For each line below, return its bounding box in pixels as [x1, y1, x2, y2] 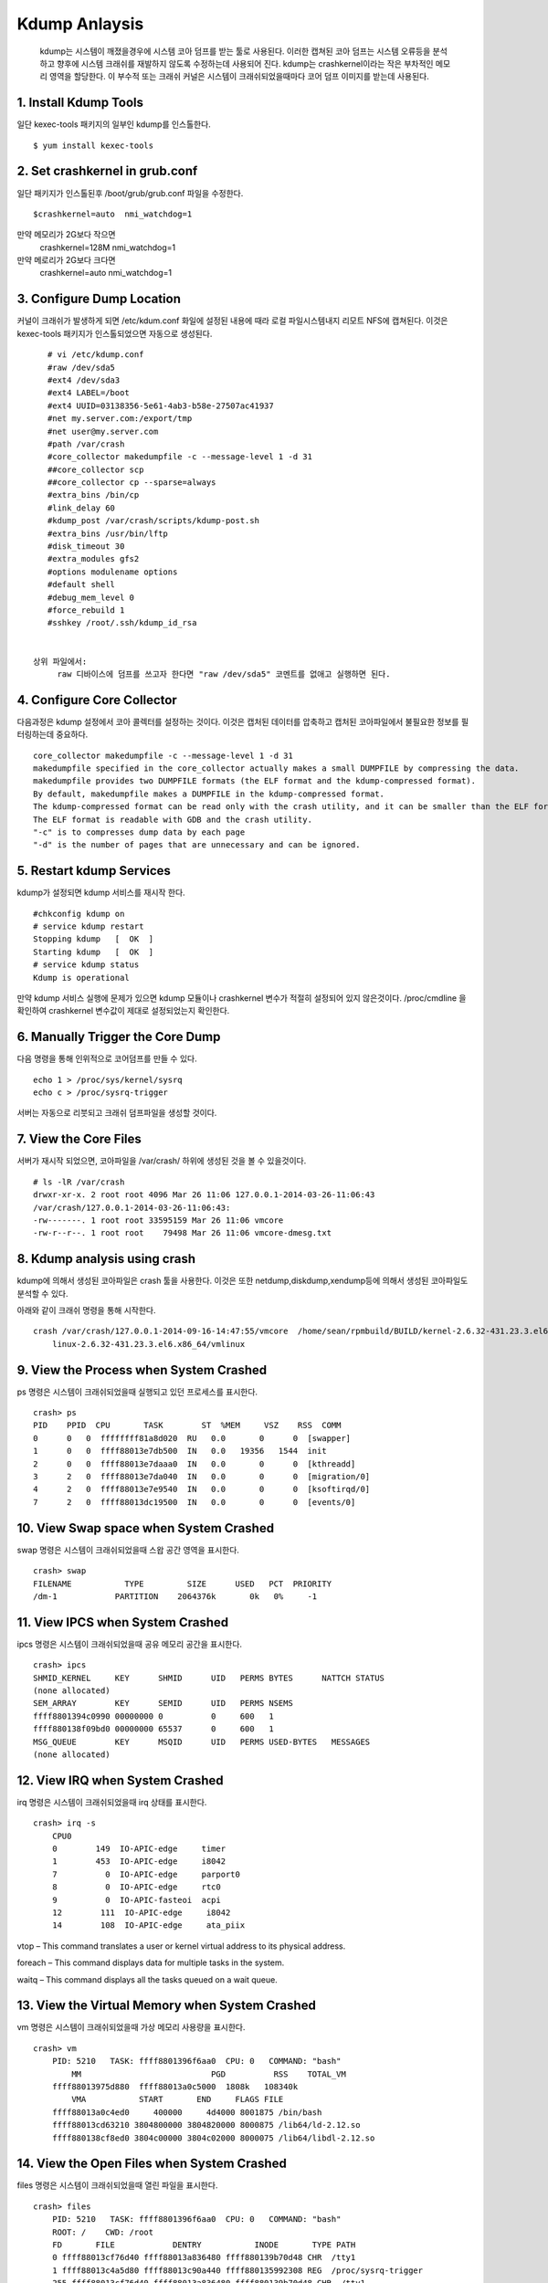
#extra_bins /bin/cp [47, 489, 140, 500]
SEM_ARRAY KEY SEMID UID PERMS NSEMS [33, 1699, 294, 1709]
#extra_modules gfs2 [47, 553, 140, 564]
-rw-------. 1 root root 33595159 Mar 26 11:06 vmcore [33, 1215, 284, 1226]
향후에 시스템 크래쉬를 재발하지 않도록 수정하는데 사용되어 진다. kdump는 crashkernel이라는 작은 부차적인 [56, 58, 434, 68]
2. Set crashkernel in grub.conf [16, 163, 198, 179]
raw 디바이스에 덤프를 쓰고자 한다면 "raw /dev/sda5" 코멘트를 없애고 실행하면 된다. [57, 668, 391, 679]
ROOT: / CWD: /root [51, 2226, 154, 2237]
